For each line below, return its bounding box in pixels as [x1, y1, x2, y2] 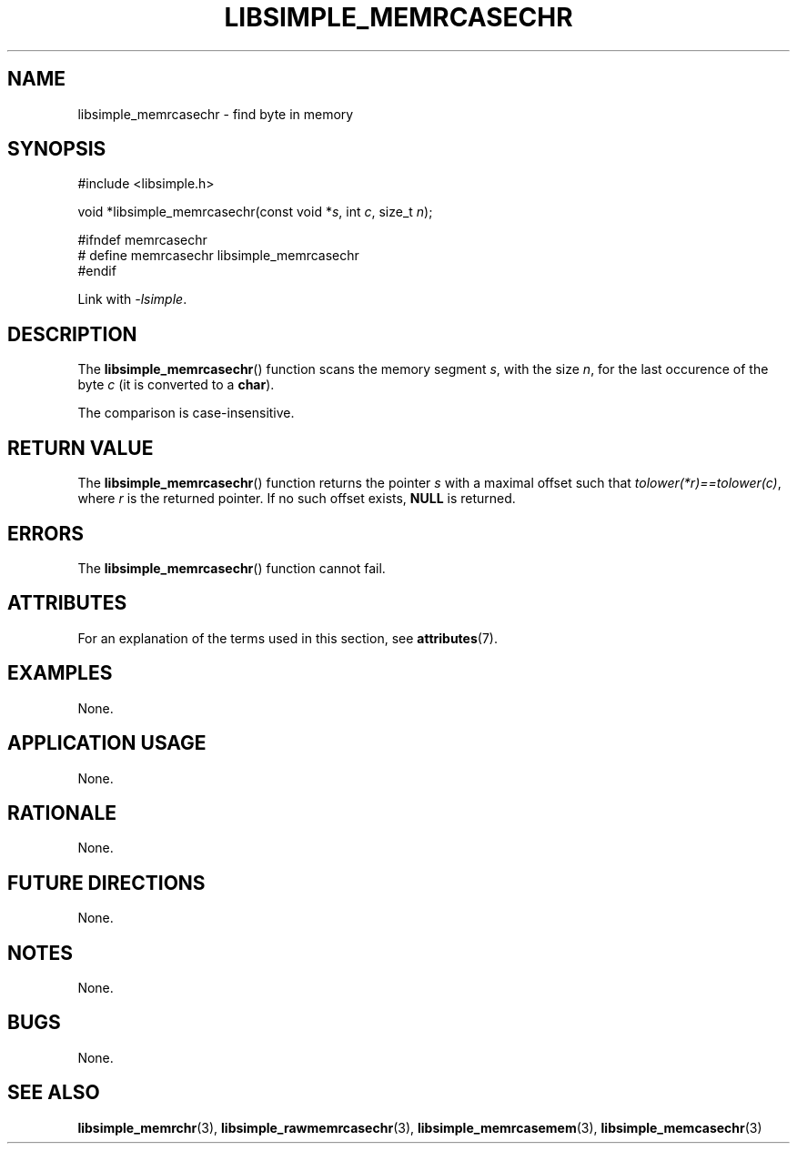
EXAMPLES [7, 661, 113, 685]
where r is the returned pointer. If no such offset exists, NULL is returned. [77, 490, 516, 507]
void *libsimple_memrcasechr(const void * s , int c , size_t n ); [77, 204, 433, 220]
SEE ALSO [7, 1081, 100, 1105]
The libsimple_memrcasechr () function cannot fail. [77, 560, 386, 576]
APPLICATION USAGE [7, 732, 207, 755]
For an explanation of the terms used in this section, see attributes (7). [77, 630, 498, 646]
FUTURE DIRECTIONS [7, 871, 206, 894]
